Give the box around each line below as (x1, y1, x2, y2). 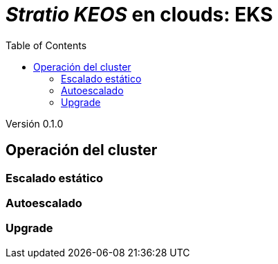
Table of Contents (6, 39, 87, 51)
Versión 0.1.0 (6, 117, 64, 130)
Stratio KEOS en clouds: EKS (6, 3, 273, 26)
